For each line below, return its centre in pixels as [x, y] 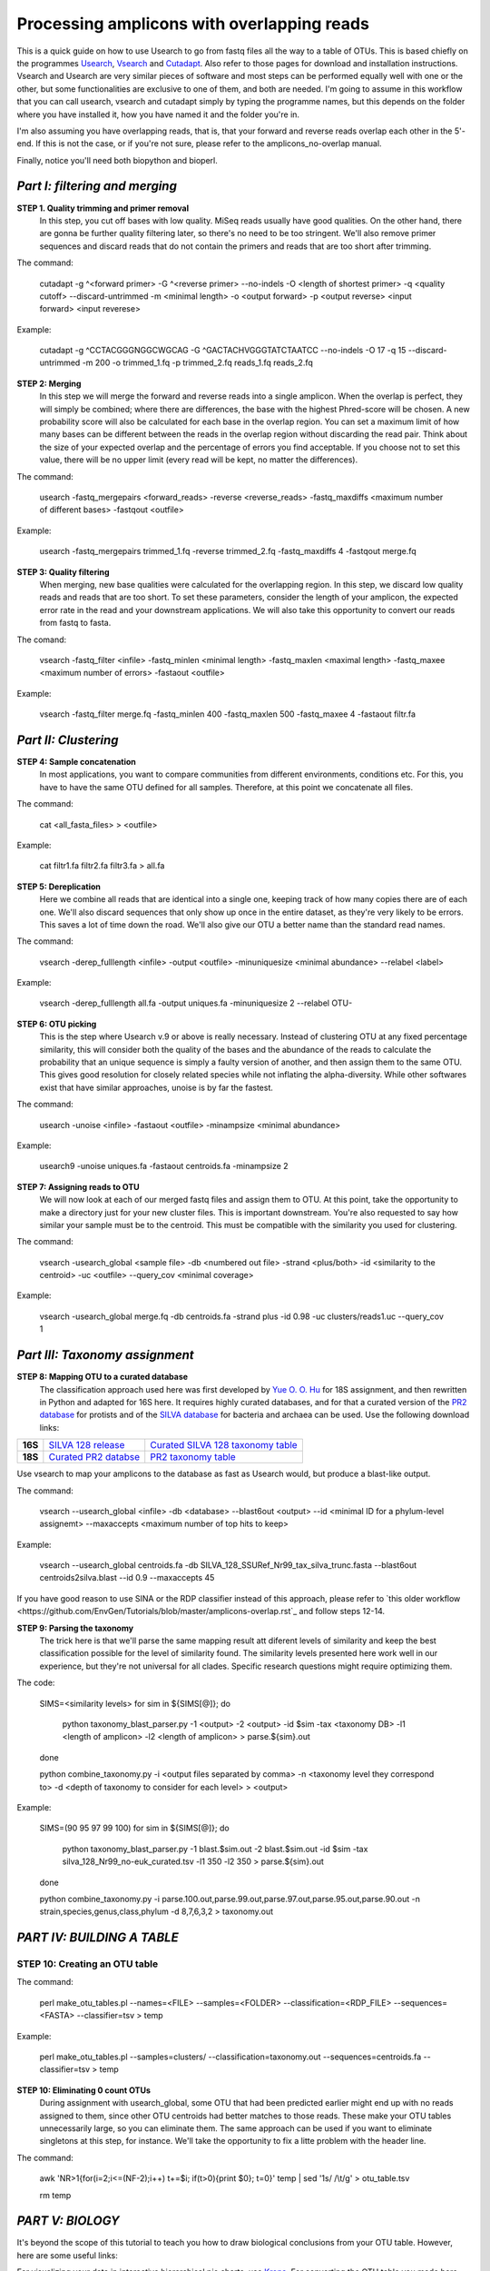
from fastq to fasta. [75, 623]
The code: [36, 1683]
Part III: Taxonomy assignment [105, 1355]
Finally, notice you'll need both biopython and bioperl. [117, 160]
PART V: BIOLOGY [68, 2221]
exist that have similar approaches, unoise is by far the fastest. [157, 1087]
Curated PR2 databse [94, 1457]
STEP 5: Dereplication [59, 887]
